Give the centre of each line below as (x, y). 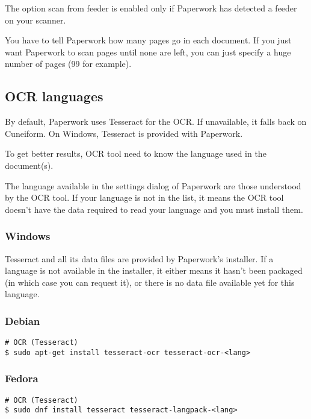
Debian (23, 320)
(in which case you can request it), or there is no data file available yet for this (150, 282)
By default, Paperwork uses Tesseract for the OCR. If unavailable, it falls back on (156, 121)
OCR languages (54, 96)
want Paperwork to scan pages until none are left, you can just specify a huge (148, 52)
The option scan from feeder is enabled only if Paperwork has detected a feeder (151, 8)
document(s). (29, 165)
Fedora (22, 378)
